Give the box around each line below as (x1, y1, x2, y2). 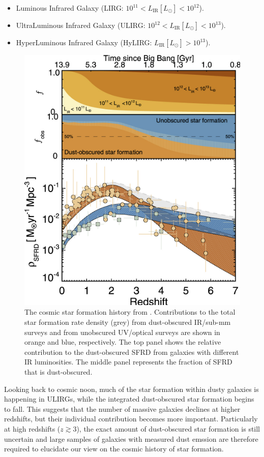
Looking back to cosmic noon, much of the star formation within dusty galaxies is (4, 383, 259, 394)
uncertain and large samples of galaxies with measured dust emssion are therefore (4, 433, 258, 444)
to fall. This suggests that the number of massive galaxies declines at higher (4, 403, 241, 414)
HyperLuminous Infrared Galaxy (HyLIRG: (16, 37, 152, 47)
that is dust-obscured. (24, 366, 93, 377)
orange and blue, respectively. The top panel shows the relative (24, 337, 221, 347)
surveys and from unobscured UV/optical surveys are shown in (24, 326, 220, 337)
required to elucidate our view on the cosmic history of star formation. (4, 443, 224, 454)
